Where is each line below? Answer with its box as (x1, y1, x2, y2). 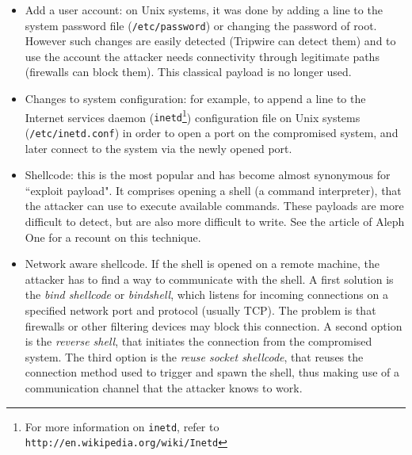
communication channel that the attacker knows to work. (25, 379, 303, 396)
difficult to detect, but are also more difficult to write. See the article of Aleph (25, 212, 405, 229)
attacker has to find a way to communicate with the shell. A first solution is (25, 270, 394, 287)
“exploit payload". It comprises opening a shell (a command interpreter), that (25, 182, 402, 198)
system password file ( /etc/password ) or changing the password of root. (25, 17, 377, 33)
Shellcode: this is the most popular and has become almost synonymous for (25, 166, 391, 183)
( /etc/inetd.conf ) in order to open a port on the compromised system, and (25, 124, 399, 140)
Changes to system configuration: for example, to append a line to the (25, 90, 366, 107)
